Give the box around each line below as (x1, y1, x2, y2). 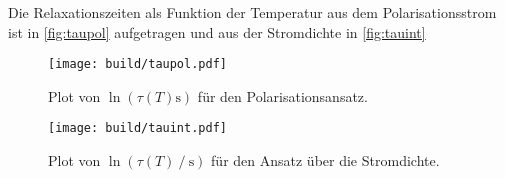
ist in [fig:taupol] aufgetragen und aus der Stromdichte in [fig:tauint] (8, 21, 426, 42)
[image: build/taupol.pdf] (48, 57, 227, 72)
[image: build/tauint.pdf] (48, 121, 227, 136)
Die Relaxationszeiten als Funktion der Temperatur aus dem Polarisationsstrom (8, 2, 497, 22)
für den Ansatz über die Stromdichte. (211, 150, 440, 171)
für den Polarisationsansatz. (197, 85, 368, 106)
